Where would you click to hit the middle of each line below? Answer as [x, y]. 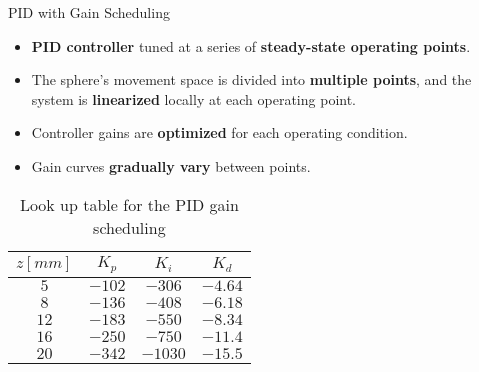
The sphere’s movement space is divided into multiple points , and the [251, 79]
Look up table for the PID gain [129, 204]
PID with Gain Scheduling [89, 12]
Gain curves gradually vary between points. [171, 165]
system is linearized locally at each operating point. [194, 98]
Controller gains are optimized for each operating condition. [219, 132]
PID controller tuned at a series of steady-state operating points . [251, 45]
